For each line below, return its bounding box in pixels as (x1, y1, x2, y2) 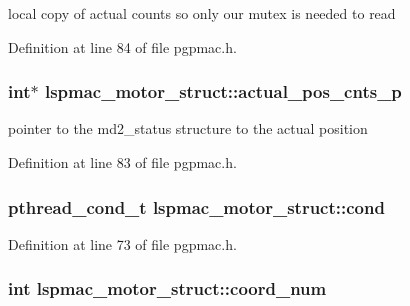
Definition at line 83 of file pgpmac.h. (8, 152, 237, 172)
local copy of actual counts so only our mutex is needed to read (8, 3, 396, 23)
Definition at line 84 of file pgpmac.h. (8, 36, 237, 57)
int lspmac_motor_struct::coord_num (8, 276, 327, 301)
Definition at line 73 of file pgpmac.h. (8, 233, 237, 254)
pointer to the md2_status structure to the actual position (8, 118, 368, 139)
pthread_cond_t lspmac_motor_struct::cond (8, 194, 385, 219)
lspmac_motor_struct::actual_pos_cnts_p (44, 79, 402, 104)
